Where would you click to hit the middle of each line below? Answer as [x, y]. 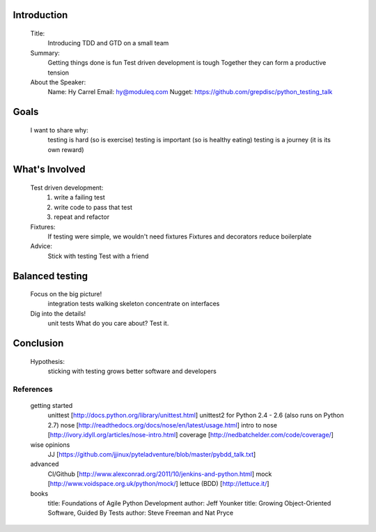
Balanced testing [50, 276]
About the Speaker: [58, 82]
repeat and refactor [82, 217]
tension [58, 73]
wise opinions [50, 444]
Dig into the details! [58, 313]
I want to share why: [59, 130]
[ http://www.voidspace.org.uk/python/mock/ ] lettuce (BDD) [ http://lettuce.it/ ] [158, 484]
